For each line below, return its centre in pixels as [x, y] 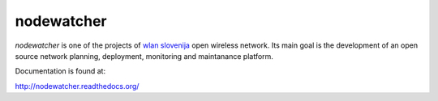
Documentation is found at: [60, 71]
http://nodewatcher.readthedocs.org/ [77, 86]
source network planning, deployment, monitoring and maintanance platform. [144, 56]
